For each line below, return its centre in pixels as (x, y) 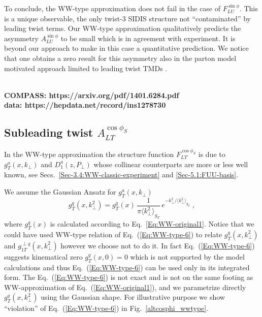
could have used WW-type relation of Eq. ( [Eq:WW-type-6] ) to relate (113, 234)
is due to (212, 154)
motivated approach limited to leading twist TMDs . (86, 68)
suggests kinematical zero (43, 256)
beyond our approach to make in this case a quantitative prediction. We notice (126, 48)
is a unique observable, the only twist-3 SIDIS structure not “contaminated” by (127, 18)
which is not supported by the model (187, 256)
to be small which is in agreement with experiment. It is (148, 38)
